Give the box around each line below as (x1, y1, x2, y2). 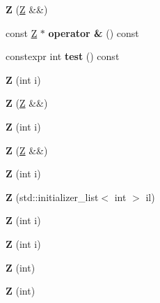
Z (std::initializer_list (6, 189, 99, 204)
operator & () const (48, 25, 139, 40)
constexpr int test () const (6, 49, 120, 64)
